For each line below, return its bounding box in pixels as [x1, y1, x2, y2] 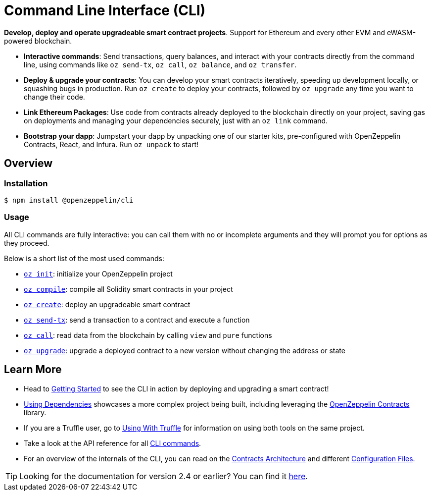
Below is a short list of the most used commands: [4, 254, 164, 263]
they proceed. [4, 238, 49, 247]
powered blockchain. [4, 36, 72, 45]
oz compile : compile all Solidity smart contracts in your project [24, 284, 233, 293]
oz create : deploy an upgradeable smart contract [24, 300, 191, 309]
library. [24, 408, 47, 417]
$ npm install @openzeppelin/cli [4, 196, 134, 204]
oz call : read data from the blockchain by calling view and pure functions [24, 330, 272, 339]
